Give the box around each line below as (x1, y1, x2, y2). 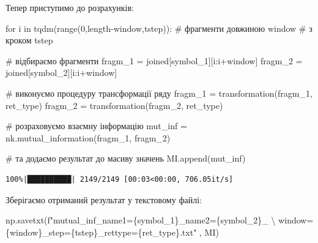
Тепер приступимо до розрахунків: (6, 1, 134, 13)
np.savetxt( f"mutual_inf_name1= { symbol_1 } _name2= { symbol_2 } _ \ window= (6, 214, 314, 226)
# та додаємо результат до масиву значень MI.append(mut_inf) (6, 152, 246, 165)
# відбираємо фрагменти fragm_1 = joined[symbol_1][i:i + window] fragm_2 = (6, 54, 303, 67)
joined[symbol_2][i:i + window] (6, 66, 117, 79)
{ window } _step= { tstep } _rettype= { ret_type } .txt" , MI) (6, 225, 219, 238)
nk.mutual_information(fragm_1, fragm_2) (6, 131, 171, 144)
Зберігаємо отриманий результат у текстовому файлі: (6, 193, 202, 206)
